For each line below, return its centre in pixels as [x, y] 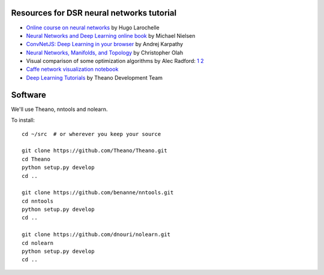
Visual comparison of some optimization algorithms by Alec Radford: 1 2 [115, 61]
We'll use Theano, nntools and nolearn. [59, 109]
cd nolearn [38, 243]
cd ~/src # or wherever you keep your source [91, 134]
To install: [23, 120]
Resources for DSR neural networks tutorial [94, 13]
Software [28, 95]
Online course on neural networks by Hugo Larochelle [93, 28]
